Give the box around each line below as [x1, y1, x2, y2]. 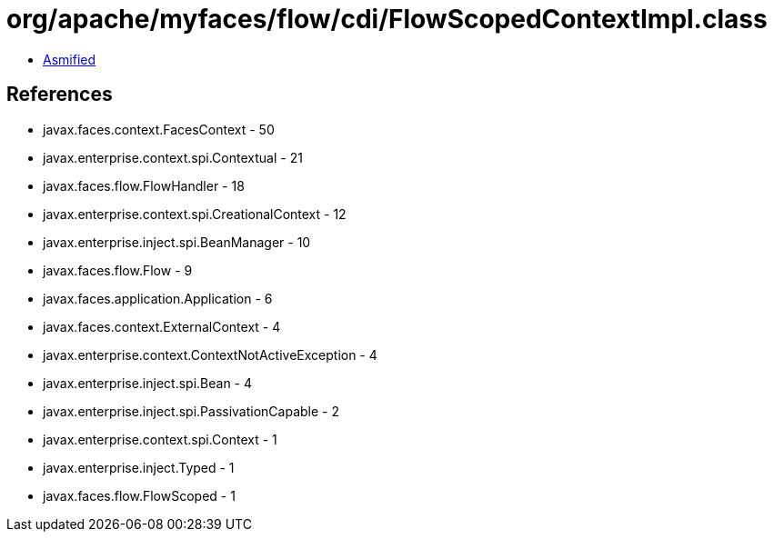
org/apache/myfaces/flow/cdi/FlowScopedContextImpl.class [6, 4, 768, 35]
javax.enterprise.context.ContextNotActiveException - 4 [43, 346, 377, 363]
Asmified [43, 51, 96, 67]
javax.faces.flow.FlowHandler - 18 [43, 177, 245, 194]
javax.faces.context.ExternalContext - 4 [43, 318, 281, 334]
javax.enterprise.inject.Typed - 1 [43, 459, 235, 475]
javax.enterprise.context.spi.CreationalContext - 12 [43, 205, 347, 222]
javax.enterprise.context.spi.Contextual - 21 [43, 149, 303, 165]
